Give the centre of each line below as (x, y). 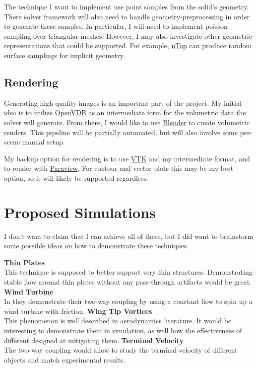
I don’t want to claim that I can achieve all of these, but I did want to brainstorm (129, 236)
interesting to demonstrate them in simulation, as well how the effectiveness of (123, 330)
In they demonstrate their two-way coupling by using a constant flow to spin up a (128, 301)
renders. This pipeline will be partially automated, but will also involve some (121, 132)
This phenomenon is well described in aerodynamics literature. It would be (118, 321)
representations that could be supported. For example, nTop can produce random (128, 45)
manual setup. (43, 142)
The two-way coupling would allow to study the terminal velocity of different (121, 350)
